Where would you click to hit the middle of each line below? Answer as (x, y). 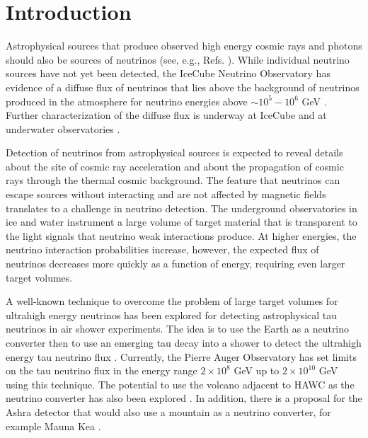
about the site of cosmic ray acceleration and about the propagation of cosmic (175, 166)
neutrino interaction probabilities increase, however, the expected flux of (162, 249)
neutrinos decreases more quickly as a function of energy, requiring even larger (176, 264)
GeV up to (257, 370)
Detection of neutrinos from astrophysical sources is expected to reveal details (174, 152)
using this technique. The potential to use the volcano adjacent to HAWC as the (180, 384)
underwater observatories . (63, 128)
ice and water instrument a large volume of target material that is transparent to (182, 222)
